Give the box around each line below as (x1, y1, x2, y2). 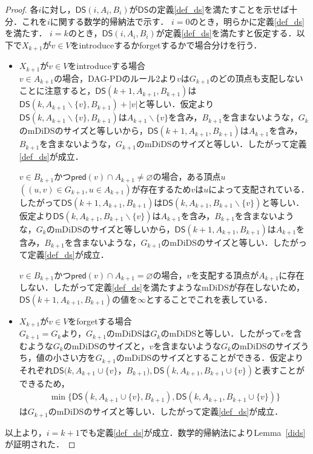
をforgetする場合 (68, 314, 132, 327)
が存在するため (131, 182, 191, 195)
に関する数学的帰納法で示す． (50, 15, 169, 27)
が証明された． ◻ (5, 438, 76, 450)
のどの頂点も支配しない (209, 71, 303, 84)
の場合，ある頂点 (153, 170, 221, 183)
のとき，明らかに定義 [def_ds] (189, 15, 305, 27)
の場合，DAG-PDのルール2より (54, 71, 177, 84)
